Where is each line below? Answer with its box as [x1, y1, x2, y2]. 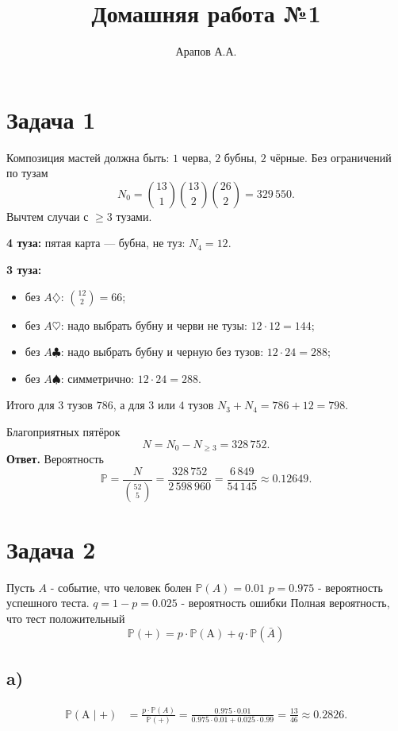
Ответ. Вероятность [6, 451, 104, 467]
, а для [113, 396, 145, 413]
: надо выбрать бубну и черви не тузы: [60, 316, 247, 333]
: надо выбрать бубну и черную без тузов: [60, 343, 264, 360]
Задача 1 [6, 102, 96, 135]
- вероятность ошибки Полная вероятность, [181, 594, 390, 611]
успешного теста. [6, 594, 90, 611]
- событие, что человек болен [50, 578, 192, 595]
